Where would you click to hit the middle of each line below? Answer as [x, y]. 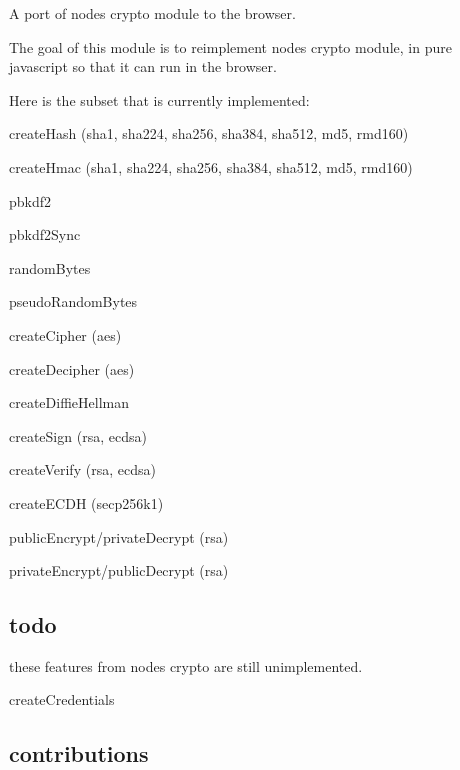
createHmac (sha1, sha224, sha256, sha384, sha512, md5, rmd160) [211, 166]
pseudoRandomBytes [73, 301]
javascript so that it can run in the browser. [143, 66]
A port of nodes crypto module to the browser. [152, 13]
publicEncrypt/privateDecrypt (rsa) [119, 536]
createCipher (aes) [65, 334]
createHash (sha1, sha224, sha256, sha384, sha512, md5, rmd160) [209, 133]
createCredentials [62, 699]
